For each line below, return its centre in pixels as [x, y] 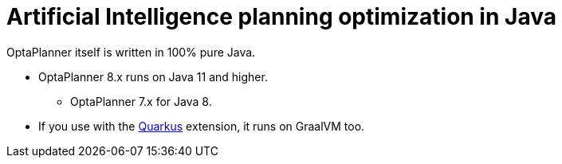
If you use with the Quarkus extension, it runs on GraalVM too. [202, 126]
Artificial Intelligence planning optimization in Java [281, 17]
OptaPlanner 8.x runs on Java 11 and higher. [153, 76]
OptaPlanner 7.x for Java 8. [141, 101]
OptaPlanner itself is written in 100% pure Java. [131, 52]
